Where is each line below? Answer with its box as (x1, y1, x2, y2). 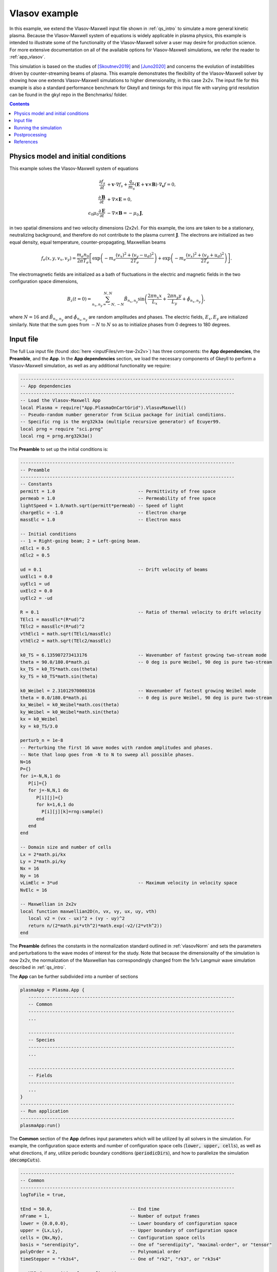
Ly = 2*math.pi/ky (20, 859, 66, 864)
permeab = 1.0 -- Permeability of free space (20, 496, 216, 501)
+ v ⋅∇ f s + (107, 181, 128, 188)
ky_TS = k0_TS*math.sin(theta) (20, 673, 99, 679)
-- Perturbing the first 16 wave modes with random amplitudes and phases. (20, 744, 213, 750)
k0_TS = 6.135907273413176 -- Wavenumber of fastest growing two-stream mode (20, 652, 267, 658)
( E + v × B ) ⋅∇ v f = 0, (135, 181, 176, 188)
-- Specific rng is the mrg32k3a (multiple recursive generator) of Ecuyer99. (20, 419, 221, 425)
